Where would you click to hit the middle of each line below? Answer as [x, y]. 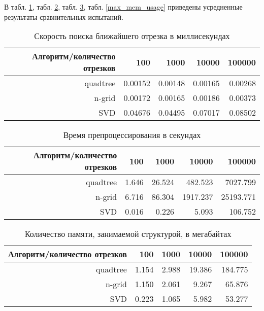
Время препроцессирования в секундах [132, 135]
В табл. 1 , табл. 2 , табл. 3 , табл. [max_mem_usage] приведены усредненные [123, 7]
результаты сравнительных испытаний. [64, 16]
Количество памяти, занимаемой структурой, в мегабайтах [128, 234]
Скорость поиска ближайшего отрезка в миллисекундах [132, 36]
